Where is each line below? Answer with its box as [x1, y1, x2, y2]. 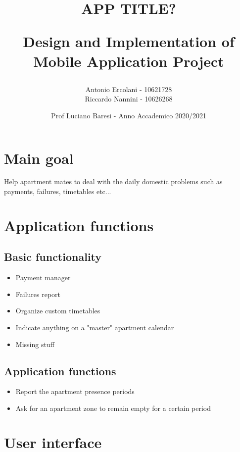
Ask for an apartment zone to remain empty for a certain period [15, 403, 211, 413]
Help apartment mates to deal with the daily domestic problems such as [4, 176, 223, 187]
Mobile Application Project [33, 50, 224, 71]
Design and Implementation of [23, 31, 235, 51]
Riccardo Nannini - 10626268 [85, 94, 173, 104]
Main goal [4, 148, 74, 168]
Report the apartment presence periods [15, 386, 135, 397]
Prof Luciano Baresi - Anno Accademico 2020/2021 [51, 110, 206, 120]
